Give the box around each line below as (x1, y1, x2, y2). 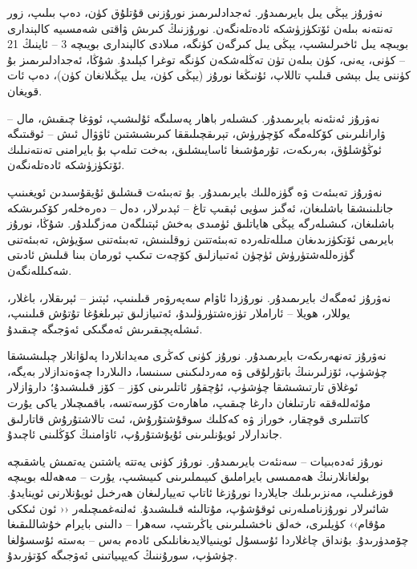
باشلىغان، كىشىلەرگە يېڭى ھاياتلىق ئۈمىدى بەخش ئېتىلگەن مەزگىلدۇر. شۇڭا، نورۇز (7, 215, 395, 232)
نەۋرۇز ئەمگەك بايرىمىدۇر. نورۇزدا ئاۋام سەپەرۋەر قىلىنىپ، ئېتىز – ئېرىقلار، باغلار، (7, 289, 391, 305)
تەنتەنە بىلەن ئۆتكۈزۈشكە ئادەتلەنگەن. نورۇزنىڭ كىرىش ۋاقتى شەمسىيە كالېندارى (7, 19, 393, 36)
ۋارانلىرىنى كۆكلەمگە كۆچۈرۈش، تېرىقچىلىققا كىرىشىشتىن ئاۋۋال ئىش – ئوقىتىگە (7, 125, 386, 142)
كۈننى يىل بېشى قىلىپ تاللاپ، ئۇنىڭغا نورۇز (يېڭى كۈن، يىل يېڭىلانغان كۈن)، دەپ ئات (7, 67, 411, 83)
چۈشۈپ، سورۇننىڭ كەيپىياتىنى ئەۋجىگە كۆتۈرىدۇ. (7, 547, 237, 563)
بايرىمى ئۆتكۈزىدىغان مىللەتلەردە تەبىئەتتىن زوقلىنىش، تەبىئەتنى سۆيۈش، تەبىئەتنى (7, 230, 395, 247)
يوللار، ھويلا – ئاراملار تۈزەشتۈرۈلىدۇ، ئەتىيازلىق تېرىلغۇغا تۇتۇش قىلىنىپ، (7, 305, 350, 321)
